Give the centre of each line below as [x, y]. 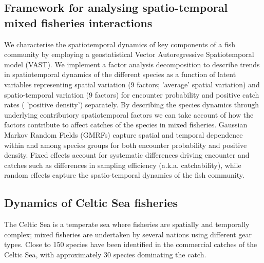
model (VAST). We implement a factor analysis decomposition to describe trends [132, 64]
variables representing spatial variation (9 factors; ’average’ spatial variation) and [132, 84]
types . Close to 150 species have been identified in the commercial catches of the [131, 244]
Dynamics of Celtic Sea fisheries [91, 203]
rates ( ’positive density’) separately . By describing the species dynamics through [132, 105]
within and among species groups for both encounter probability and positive [126, 145]
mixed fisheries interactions [78, 22]
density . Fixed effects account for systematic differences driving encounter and [127, 155]
